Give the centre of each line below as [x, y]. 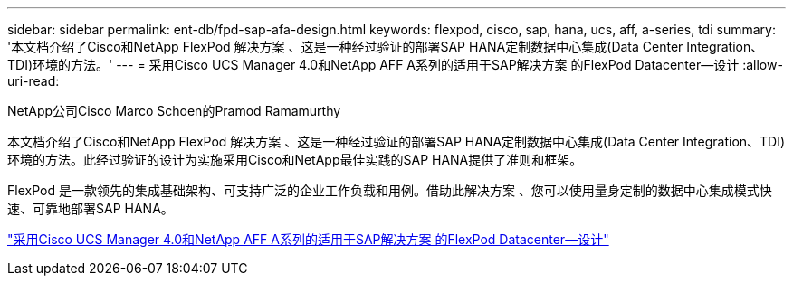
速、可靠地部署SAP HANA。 [91, 208]
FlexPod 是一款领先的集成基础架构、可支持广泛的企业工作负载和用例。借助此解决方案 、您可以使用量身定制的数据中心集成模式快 [390, 190]
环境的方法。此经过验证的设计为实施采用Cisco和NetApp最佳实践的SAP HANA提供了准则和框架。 [295, 160]
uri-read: [33, 81]
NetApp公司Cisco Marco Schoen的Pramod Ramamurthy [174, 111]
